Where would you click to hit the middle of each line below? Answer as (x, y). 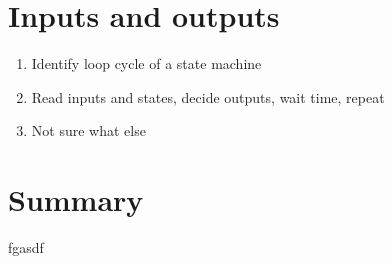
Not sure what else (88, 130)
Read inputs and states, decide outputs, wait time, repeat (208, 96)
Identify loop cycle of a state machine (146, 63)
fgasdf (26, 247)
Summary (76, 199)
